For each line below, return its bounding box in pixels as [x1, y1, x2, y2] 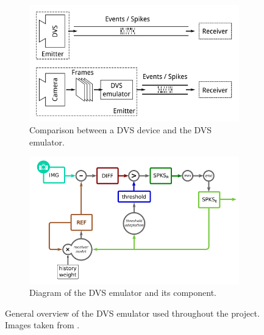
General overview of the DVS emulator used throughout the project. [5, 306, 260, 319]
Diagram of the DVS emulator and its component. [29, 286, 216, 299]
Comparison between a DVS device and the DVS [29, 123, 212, 136]
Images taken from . [5, 318, 80, 331]
